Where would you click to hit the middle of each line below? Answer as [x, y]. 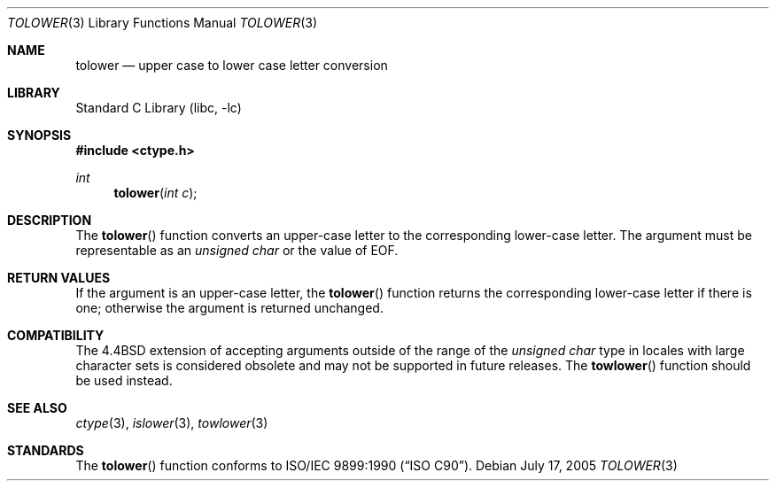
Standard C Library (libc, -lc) [159, 108]
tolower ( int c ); [155, 193]
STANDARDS [46, 450]
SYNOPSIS [39, 135]
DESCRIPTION [50, 220]
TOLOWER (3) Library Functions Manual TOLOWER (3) [163, 23]
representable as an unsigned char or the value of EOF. [237, 250]
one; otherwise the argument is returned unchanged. [229, 308]
